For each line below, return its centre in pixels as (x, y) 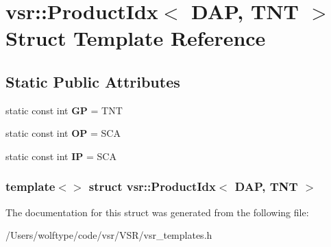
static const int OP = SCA (63, 133)
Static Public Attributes (93, 81)
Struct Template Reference (136, 38)
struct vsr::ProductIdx (152, 186)
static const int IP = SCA (61, 156)
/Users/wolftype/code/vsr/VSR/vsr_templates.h (109, 235)
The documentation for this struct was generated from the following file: (157, 212)
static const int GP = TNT (64, 110)
